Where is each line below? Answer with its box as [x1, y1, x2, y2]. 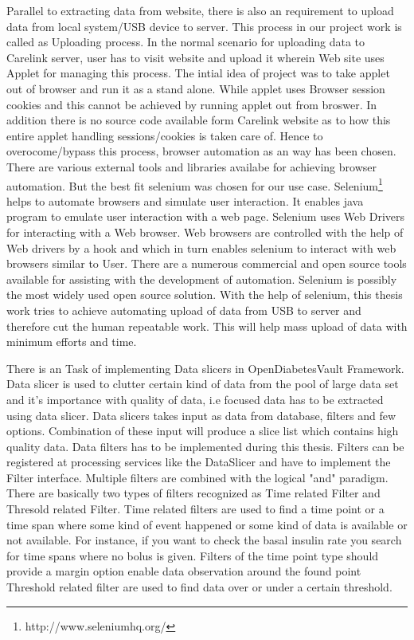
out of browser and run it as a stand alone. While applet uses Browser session [6, 80, 385, 96]
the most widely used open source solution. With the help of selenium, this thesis [6, 286, 403, 303]
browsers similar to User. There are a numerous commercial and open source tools [6, 255, 407, 272]
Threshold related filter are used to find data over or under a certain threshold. [6, 579, 393, 595]
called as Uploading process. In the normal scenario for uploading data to [6, 33, 365, 50]
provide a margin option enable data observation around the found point [6, 563, 361, 579]
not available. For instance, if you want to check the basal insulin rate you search [6, 532, 402, 548]
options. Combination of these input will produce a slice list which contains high [6, 422, 399, 439]
